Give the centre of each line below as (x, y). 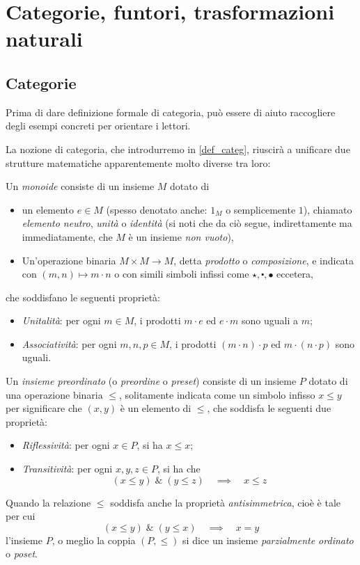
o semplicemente (261, 209)
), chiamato (328, 209)
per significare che (44, 408)
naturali (44, 39)
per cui (21, 516)
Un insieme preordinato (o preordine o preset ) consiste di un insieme (151, 381)
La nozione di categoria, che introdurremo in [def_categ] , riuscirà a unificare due (178, 149)
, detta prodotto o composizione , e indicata (264, 260)
